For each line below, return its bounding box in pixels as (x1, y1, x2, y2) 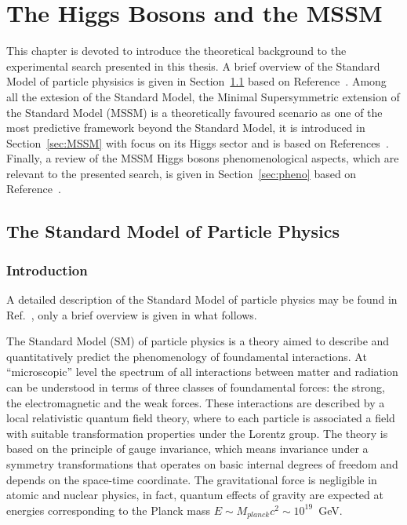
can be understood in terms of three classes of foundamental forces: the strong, (6, 379, 385, 396)
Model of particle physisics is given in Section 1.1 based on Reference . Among (6, 73, 387, 89)
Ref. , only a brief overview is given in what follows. (6, 306, 257, 323)
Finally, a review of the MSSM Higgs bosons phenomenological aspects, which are (6, 150, 399, 166)
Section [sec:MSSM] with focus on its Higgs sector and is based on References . (6, 134, 389, 151)
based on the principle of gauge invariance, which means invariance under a (6, 440, 369, 457)
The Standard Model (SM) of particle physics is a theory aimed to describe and (6, 333, 390, 349)
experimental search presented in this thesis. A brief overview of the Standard (6, 57, 380, 74)
